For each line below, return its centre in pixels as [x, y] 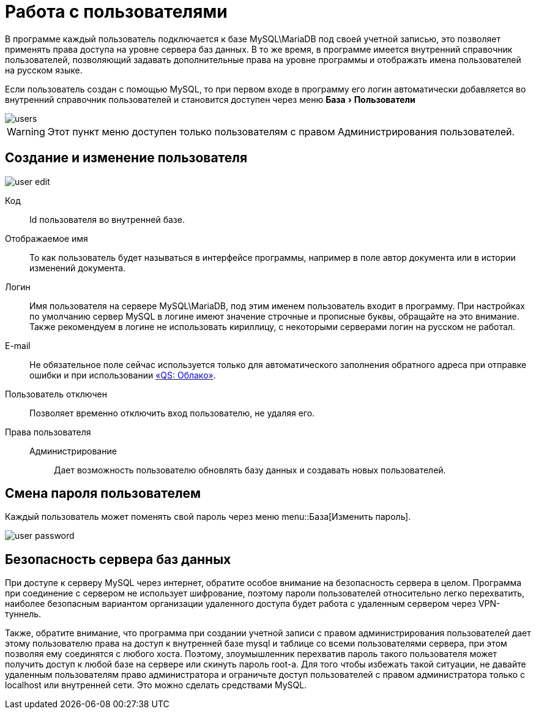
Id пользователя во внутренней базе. [107, 219]
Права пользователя [48, 432]
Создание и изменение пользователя [126, 158]
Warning [26, 131]
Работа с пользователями [116, 12]
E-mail [18, 345]
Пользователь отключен [56, 394]
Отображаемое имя [47, 238]
